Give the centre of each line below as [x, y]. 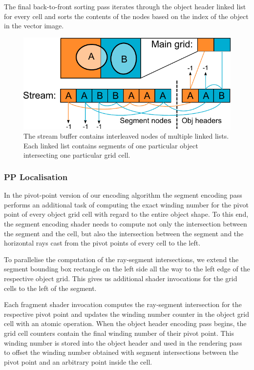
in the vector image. [34, 26]
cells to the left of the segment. [50, 288]
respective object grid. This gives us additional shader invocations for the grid [121, 278]
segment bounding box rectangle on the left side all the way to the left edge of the [127, 269]
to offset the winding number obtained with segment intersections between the [121, 352]
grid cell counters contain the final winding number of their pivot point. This [119, 333]
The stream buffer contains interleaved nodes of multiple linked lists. [126, 136]
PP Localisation [36, 176]
